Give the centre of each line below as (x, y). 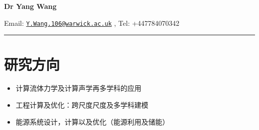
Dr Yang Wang (30, 6)
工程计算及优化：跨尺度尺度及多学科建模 (82, 104)
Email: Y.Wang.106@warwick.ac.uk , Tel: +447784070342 (92, 23)
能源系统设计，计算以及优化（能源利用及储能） (92, 121)
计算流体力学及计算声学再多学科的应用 (78, 88)
